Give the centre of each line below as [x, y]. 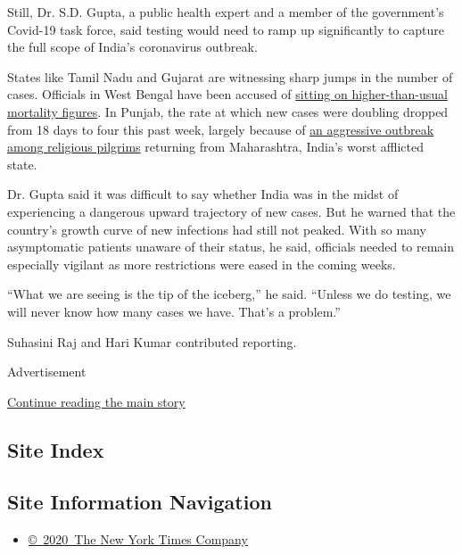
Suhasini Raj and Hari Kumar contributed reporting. [152, 341]
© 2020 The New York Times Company [138, 539]
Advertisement [47, 372]
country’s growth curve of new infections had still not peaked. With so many [217, 229]
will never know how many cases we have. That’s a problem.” [174, 311]
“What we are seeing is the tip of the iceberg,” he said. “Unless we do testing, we [229, 294]
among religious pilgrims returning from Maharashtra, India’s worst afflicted [216, 147]
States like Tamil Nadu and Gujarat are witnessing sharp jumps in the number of [230, 76]
